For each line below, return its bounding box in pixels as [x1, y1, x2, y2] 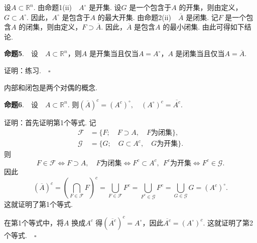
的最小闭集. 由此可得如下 [163, 22, 244, 32]
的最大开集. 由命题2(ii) [97, 12, 171, 22]
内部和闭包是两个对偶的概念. [4, 82, 97, 92]
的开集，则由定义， [179, 2, 242, 12]
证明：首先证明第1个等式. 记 [4, 117, 96, 127]
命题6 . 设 [4, 99, 38, 109]
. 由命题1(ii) [33, 2, 72, 12]
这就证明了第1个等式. [4, 198, 73, 209]
